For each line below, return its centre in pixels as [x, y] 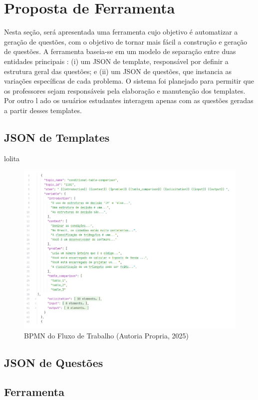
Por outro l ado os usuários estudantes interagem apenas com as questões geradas [129, 100]
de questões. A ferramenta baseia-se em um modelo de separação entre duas [120, 51]
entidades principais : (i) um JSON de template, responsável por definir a [116, 61]
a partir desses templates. [43, 110]
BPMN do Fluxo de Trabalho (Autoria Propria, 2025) [106, 335]
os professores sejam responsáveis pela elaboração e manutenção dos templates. [125, 90]
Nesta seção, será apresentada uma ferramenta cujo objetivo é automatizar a [121, 32]
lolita [12, 158]
